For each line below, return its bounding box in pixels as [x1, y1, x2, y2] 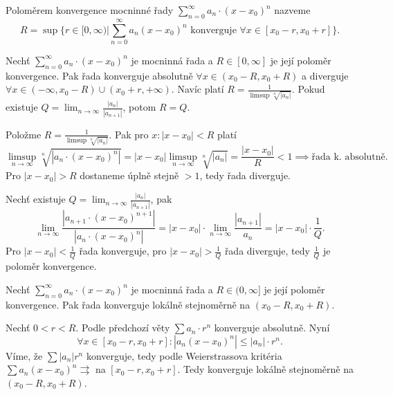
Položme [6, 127, 42, 141]
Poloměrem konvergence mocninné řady [6, 3, 174, 17]
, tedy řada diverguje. [199, 168, 291, 183]
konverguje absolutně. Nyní [214, 320, 330, 335]
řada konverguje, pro [79, 244, 167, 258]
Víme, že [6, 348, 43, 362]
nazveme [274, 3, 311, 17]
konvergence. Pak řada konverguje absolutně [6, 68, 193, 82]
